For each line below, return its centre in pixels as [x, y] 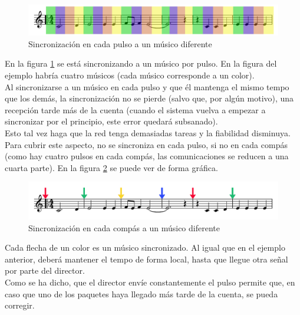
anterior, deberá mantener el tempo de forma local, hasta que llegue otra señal [146, 259]
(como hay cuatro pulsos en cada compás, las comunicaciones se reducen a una [147, 156]
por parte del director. [45, 270]
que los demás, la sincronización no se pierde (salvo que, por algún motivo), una [149, 98]
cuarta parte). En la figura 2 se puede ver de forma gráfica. [111, 167]
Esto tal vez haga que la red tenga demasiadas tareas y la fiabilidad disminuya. [148, 132]
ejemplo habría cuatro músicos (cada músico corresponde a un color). [130, 75]
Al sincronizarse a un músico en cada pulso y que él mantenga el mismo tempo [147, 86]
